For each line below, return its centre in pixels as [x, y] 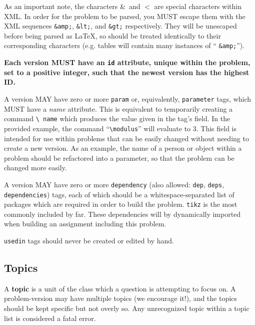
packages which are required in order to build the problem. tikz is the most [121, 204]
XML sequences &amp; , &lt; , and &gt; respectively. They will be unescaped [120, 26]
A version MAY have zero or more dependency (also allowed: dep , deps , [114, 184]
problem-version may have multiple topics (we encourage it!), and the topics [120, 298]
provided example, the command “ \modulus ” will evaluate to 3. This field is [120, 128]
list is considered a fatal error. [50, 318]
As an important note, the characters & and [72, 6]
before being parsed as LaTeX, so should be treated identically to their [112, 35]
